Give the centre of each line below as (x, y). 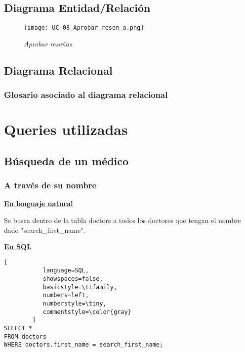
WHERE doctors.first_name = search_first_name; (84, 345)
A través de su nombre (50, 185)
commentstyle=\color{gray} (87, 312)
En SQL (18, 246)
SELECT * (18, 329)
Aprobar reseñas (48, 43)
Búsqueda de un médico (66, 160)
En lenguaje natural (39, 203)
